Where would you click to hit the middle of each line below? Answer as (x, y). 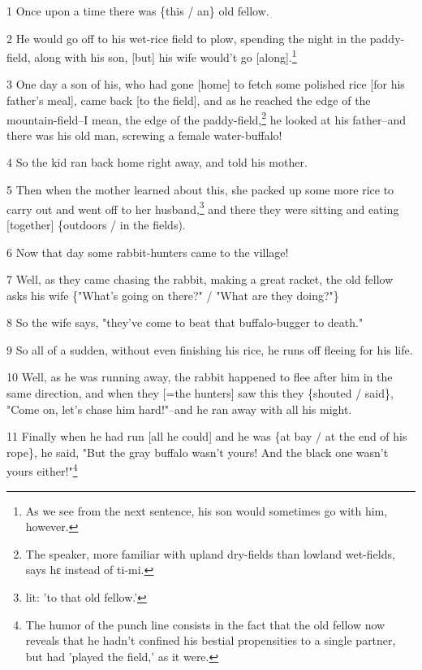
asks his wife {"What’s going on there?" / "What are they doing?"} (173, 295)
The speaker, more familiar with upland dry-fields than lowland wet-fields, (210, 553)
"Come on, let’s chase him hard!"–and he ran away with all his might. (179, 409)
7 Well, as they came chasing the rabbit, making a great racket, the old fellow (200, 279)
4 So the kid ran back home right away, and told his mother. (157, 162)
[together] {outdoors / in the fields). (96, 224)
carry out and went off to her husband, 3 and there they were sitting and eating (203, 207)
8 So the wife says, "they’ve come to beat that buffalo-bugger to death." (185, 322)
